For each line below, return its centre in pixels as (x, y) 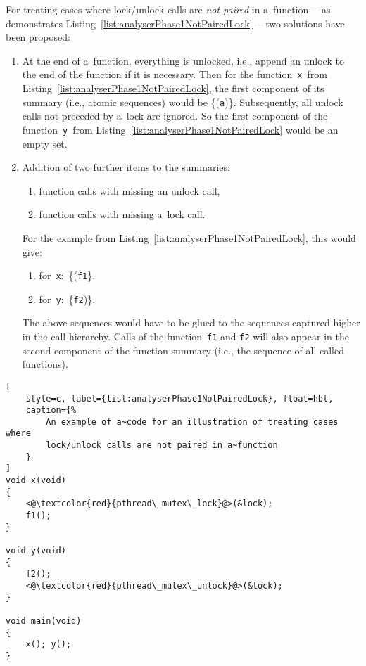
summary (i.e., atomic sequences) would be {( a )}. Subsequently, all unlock (183, 102)
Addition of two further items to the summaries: (126, 167)
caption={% (51, 410)
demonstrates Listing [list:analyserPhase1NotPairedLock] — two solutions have (175, 23)
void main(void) (44, 621)
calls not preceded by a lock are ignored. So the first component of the (175, 116)
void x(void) (36, 481)
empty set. (45, 143)
